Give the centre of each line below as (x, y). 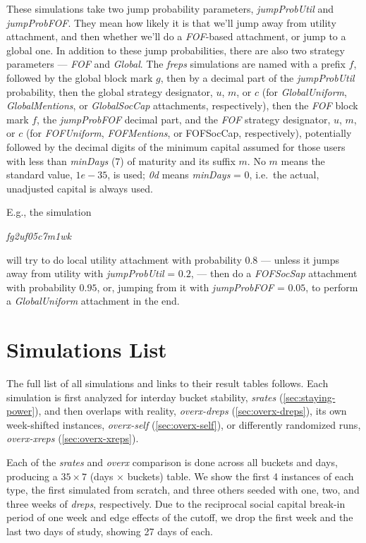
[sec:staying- (309, 397)
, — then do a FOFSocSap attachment (274, 273)
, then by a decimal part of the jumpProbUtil (257, 77)
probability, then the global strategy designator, (110, 91)
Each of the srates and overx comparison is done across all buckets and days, (172, 462)
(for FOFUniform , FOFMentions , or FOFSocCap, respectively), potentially (189, 133)
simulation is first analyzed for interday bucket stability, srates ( (145, 397)
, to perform (332, 287)
